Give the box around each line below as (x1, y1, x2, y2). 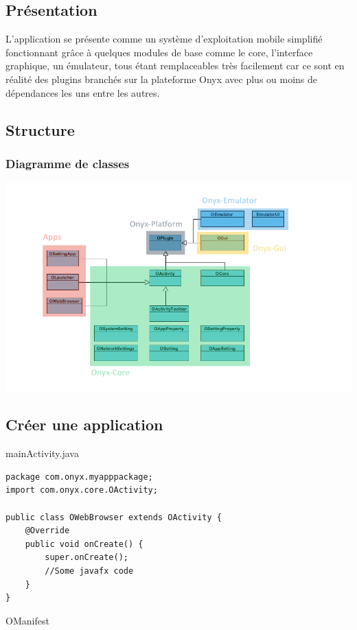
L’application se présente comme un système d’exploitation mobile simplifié (5, 32, 323, 46)
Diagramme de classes (5, 154, 130, 172)
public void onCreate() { (25, 539, 143, 549)
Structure (5, 119, 75, 140)
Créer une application (5, 414, 163, 435)
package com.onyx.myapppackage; (5, 471, 153, 482)
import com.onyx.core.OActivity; (5, 485, 158, 495)
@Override (25, 526, 70, 536)
